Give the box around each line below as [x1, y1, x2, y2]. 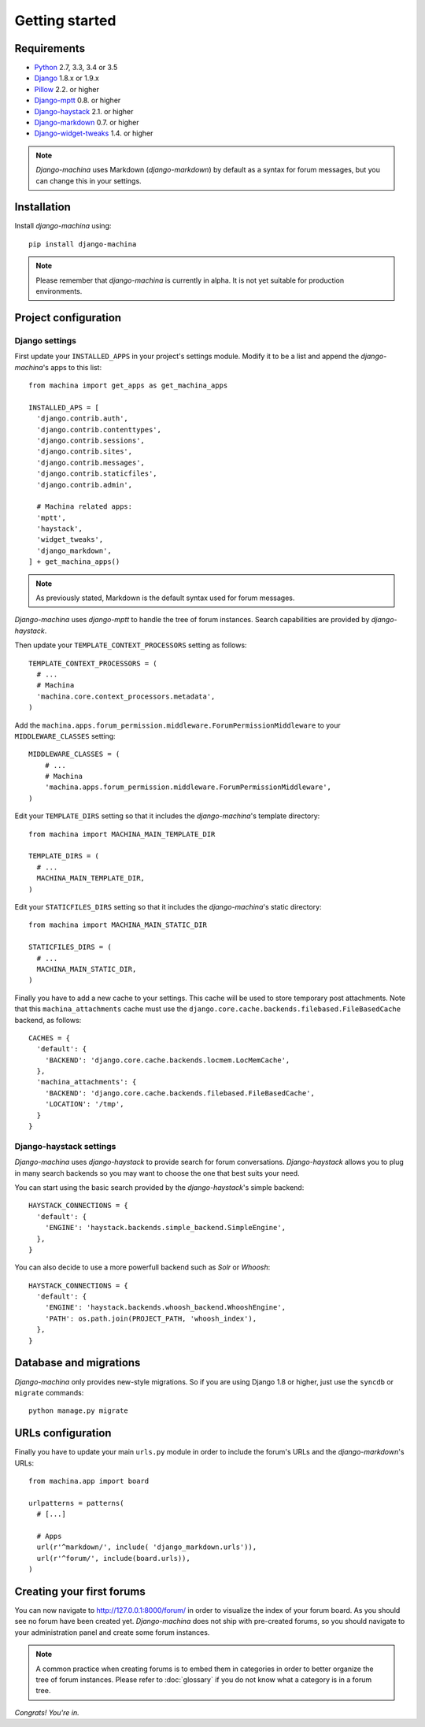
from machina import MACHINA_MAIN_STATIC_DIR [28, 921, 208, 929]
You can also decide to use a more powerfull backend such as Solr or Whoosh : [14, 1262, 271, 1272]
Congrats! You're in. [14, 1707, 79, 1717]
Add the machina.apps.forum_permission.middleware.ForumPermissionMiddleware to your [14, 721, 342, 730]
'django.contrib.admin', [36, 480, 133, 489]
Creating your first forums [14, 1584, 146, 1598]
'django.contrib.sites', [36, 447, 133, 456]
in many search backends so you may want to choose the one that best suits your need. [14, 1168, 300, 1177]
